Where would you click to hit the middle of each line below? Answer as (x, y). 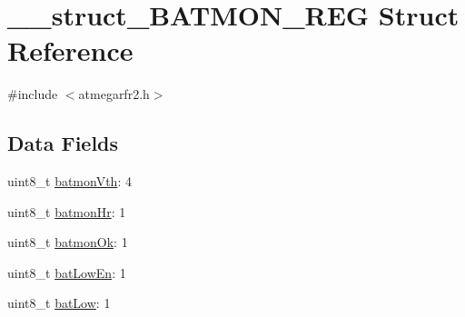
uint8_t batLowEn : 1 (67, 272)
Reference (70, 50)
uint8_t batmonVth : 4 (69, 181)
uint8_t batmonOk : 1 (68, 242)
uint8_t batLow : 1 (59, 303)
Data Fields (63, 143)
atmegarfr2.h (114, 94)
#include (33, 94)
